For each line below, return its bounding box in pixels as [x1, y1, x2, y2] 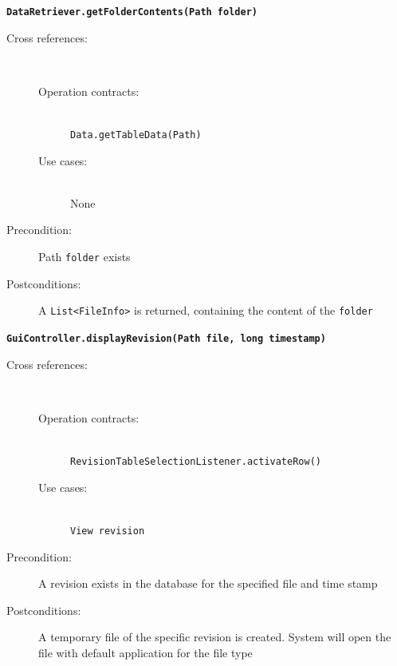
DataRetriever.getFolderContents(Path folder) [6, 6, 257, 18]
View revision [70, 525, 145, 537]
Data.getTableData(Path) [70, 129, 202, 141]
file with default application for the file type [38, 644, 253, 660]
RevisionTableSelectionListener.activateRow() [70, 456, 321, 467]
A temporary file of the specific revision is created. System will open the [38, 628, 391, 645]
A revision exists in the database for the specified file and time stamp [38, 575, 378, 592]
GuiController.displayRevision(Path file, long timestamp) [6, 332, 326, 344]
